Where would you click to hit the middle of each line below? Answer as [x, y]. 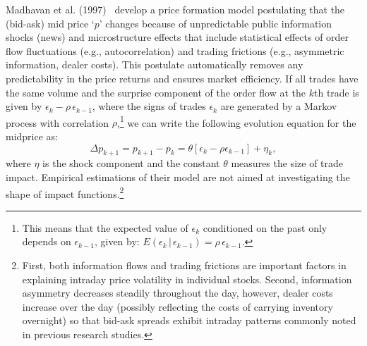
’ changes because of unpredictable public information [216, 23]
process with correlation [58, 122]
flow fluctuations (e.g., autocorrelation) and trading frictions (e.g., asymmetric [175, 50]
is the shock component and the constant [131, 163]
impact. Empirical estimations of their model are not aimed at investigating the [178, 177]
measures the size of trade [287, 163]
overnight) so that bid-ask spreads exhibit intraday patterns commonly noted [189, 320]
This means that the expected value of [105, 227]
